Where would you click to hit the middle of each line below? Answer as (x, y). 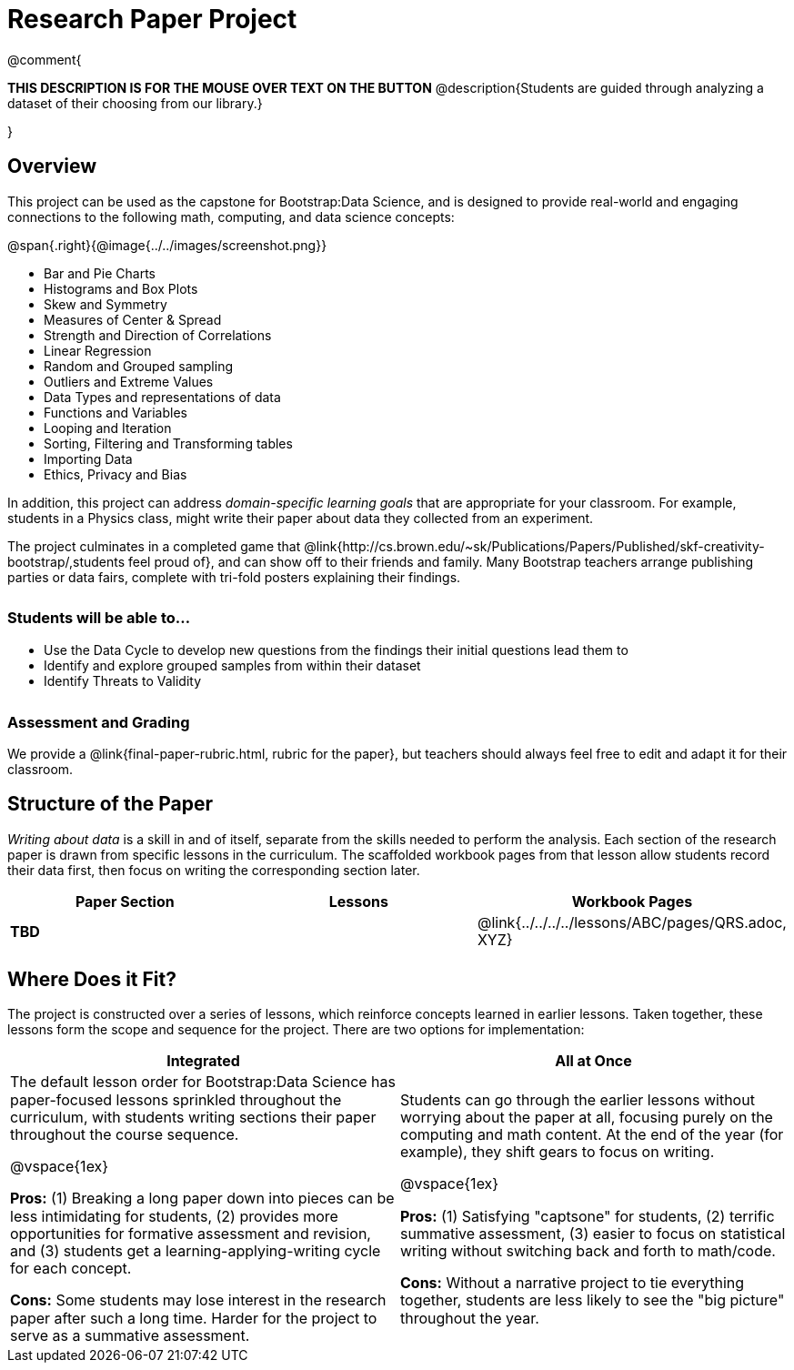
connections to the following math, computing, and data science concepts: (231, 217)
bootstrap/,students (66, 561)
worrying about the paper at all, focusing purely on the (587, 1117)
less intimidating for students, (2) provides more (174, 1216)
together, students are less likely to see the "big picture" (593, 1300)
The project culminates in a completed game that (154, 546)
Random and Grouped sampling (139, 366)
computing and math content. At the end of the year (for (592, 1135)
